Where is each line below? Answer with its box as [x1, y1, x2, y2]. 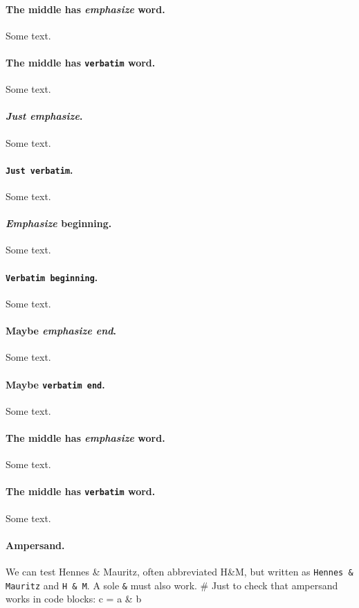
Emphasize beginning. [6, 216, 112, 231]
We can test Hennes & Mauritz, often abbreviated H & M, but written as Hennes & [6, 564, 353, 579]
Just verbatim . [6, 162, 73, 177]
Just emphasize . [6, 109, 83, 123]
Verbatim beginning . [6, 269, 98, 284]
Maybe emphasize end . [6, 323, 117, 338]
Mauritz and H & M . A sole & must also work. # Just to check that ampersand [6, 578, 338, 592]
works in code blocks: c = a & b [6, 591, 142, 606]
